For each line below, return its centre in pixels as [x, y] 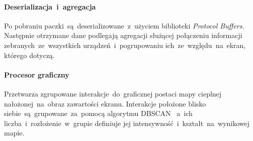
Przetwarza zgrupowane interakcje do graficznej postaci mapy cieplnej [113, 93]
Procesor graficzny [37, 74]
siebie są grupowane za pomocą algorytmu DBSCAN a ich [98, 113]
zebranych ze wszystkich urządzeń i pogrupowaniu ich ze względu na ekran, [125, 45]
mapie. [14, 133]
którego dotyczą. [29, 55]
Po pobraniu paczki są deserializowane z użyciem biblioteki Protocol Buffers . [124, 25]
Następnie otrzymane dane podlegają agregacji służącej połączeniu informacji [123, 35]
